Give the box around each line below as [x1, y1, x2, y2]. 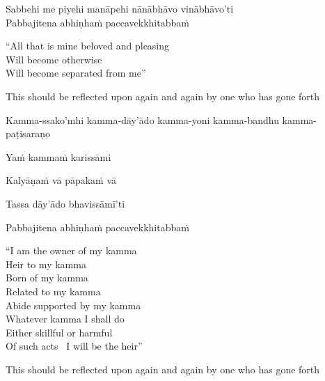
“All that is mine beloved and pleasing [6, 38, 170, 53]
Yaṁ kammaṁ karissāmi [6, 149, 111, 164]
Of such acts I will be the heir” [6, 339, 143, 353]
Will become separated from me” [6, 65, 146, 80]
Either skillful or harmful [6, 325, 113, 339]
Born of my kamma [6, 270, 88, 285]
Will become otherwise [6, 52, 102, 66]
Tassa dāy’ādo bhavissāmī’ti [6, 196, 125, 210]
